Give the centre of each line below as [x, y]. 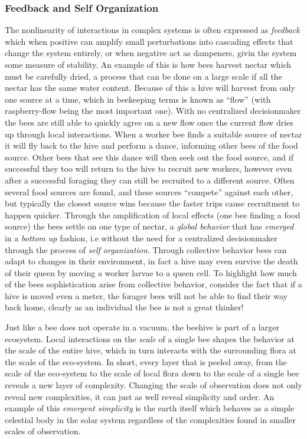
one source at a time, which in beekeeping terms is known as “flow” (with [138, 99]
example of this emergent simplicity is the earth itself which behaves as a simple [150, 408]
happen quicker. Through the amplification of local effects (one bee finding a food [153, 214]
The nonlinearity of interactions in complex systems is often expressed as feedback [152, 30]
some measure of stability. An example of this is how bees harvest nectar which [148, 64]
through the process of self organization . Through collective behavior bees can [146, 249]
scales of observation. [43, 431]
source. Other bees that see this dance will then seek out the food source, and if [149, 157]
